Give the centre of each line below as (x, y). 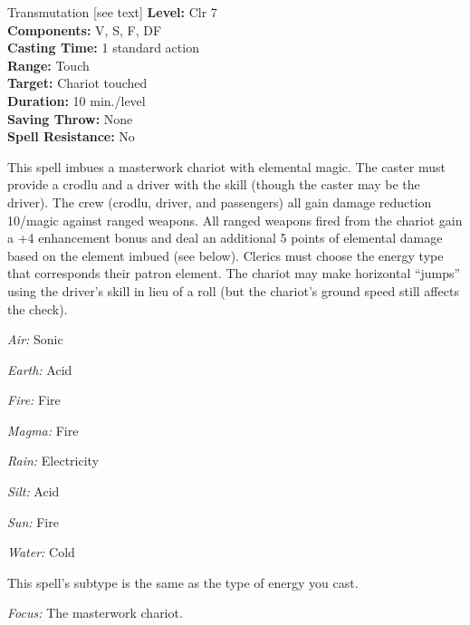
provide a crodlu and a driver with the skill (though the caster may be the (214, 184)
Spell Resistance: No (71, 136)
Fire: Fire (34, 400)
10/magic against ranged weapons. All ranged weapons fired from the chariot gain (235, 220)
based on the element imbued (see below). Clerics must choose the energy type (225, 255)
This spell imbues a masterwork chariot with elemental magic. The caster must (226, 166)
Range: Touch (48, 65)
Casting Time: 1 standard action (103, 48)
